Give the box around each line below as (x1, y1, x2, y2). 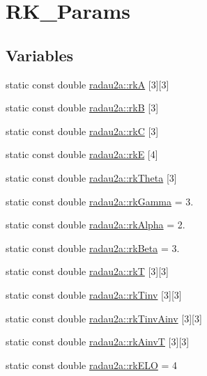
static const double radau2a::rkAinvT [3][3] (6, 334, 190, 349)
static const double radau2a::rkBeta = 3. (6, 240, 180, 255)
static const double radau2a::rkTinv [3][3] (6, 287, 182, 301)
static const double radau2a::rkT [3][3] (6, 264, 169, 279)
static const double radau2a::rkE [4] (6, 147, 158, 162)
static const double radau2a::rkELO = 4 (6, 357, 178, 372)
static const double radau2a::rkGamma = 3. (6, 194, 194, 208)
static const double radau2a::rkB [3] (6, 100, 159, 115)
